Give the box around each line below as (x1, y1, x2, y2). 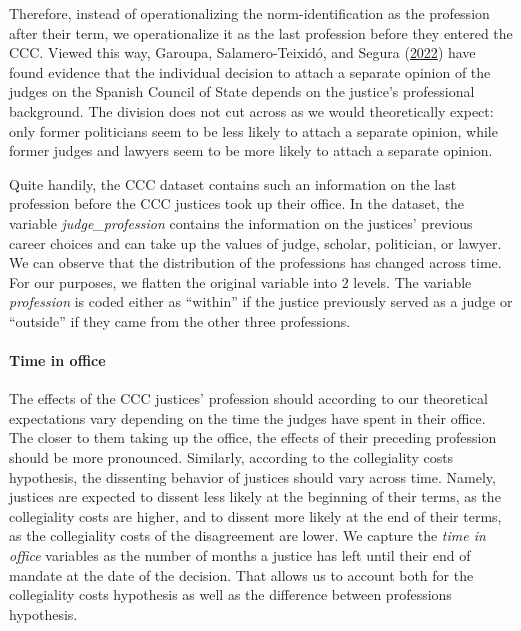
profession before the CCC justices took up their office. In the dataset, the (9, 193, 465, 214)
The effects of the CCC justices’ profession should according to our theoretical (9, 388, 488, 409)
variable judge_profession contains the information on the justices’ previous (9, 212, 473, 233)
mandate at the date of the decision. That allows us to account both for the (9, 564, 474, 585)
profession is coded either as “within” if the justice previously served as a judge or (9, 291, 513, 312)
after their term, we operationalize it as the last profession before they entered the (9, 22, 513, 43)
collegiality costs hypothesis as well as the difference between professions (9, 584, 452, 605)
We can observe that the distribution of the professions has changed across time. (9, 252, 502, 273)
